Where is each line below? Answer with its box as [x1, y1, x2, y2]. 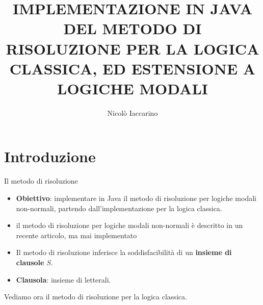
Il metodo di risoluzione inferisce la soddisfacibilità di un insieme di [16, 247, 232, 258]
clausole [16, 257, 44, 267]
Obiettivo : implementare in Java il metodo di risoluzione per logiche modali [16, 193, 256, 203]
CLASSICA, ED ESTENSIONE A [9, 58, 256, 79]
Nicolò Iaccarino [107, 107, 158, 118]
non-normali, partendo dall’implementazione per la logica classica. [16, 202, 222, 213]
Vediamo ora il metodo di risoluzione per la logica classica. [4, 291, 187, 302]
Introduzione [4, 146, 96, 167]
